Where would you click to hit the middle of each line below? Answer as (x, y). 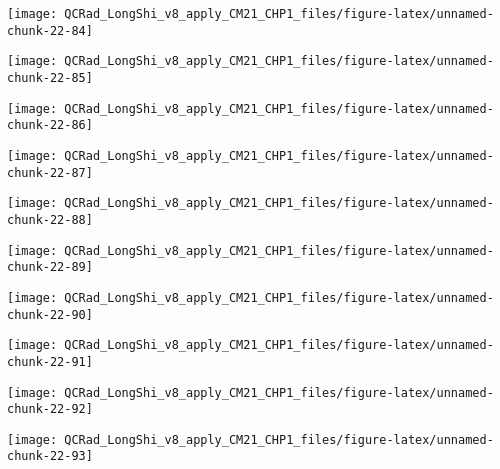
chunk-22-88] (50, 219)
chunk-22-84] (50, 30)
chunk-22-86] (50, 125)
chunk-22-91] (50, 361)
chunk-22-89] (50, 267)
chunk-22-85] (50, 77)
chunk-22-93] (50, 456)
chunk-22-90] (50, 314)
